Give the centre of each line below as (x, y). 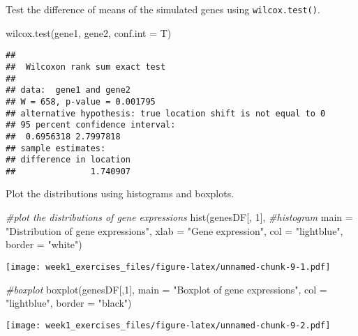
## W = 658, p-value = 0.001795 (81, 101)
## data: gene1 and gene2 (68, 90)
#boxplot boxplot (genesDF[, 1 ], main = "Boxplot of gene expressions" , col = (166, 289)
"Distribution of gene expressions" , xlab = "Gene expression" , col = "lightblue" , (174, 230)
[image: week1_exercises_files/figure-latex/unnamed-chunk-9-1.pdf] (168, 267)
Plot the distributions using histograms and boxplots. (120, 193)
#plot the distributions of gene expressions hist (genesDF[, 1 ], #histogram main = (179, 217)
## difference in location (68, 160)
